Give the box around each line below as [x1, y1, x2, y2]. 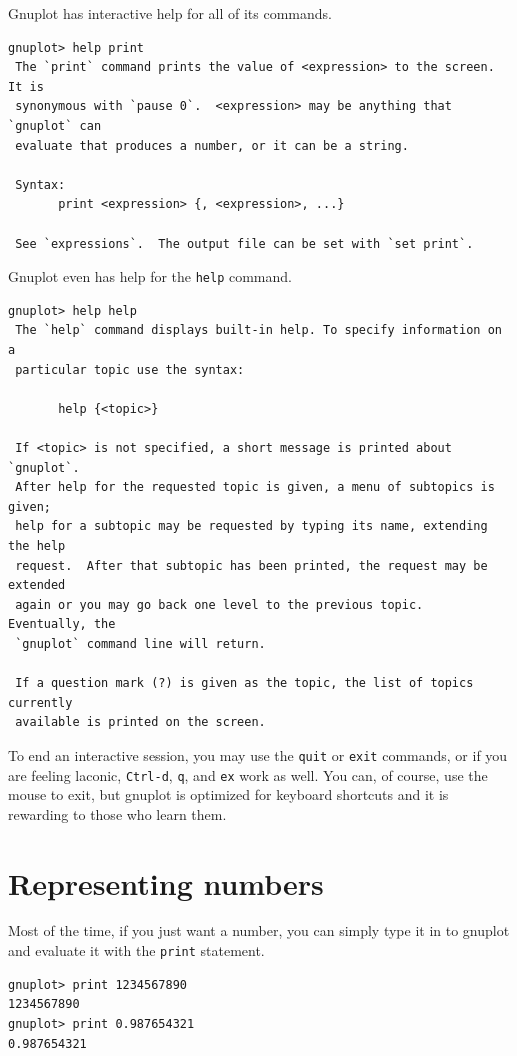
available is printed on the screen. [15, 715, 266, 730]
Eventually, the [8, 617, 116, 632]
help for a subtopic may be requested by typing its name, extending [15, 519, 488, 534]
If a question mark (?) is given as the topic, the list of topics [15, 676, 474, 691]
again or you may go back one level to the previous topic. [15, 597, 424, 612]
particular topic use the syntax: [15, 362, 245, 377]
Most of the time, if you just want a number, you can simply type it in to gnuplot [8, 920, 510, 941]
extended [8, 578, 66, 593]
